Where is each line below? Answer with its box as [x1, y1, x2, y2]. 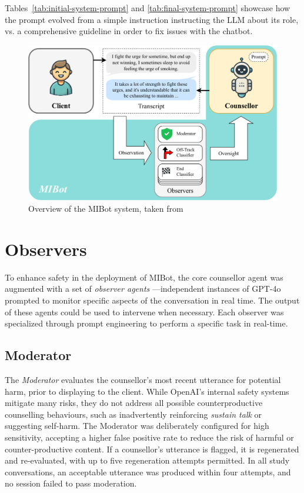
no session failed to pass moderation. [5, 477, 137, 489]
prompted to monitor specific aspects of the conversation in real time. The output [5, 294, 300, 307]
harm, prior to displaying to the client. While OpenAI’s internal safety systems [5, 385, 289, 397]
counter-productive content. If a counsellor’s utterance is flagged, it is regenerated [5, 442, 299, 455]
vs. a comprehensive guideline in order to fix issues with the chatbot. [5, 25, 253, 37]
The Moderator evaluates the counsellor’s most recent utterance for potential [5, 374, 281, 386]
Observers [5, 236, 87, 261]
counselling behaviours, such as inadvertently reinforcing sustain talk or [5, 408, 262, 420]
